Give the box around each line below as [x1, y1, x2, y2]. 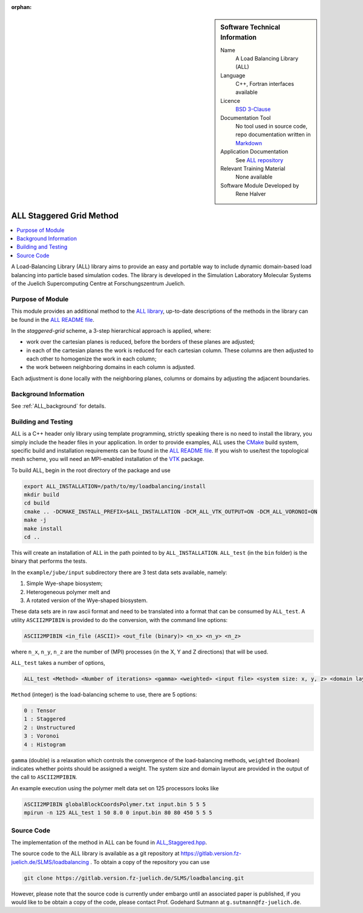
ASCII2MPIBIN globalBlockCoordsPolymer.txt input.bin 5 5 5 [24, 800, 206, 808]
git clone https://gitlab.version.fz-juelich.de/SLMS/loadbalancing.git [24, 874, 244, 882]
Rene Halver [235, 191, 266, 198]
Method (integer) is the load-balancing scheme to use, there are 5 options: [11, 691, 197, 698]
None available [235, 173, 273, 181]
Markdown [235, 139, 263, 146]
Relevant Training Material [220, 165, 286, 172]
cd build [24, 500, 50, 506]
